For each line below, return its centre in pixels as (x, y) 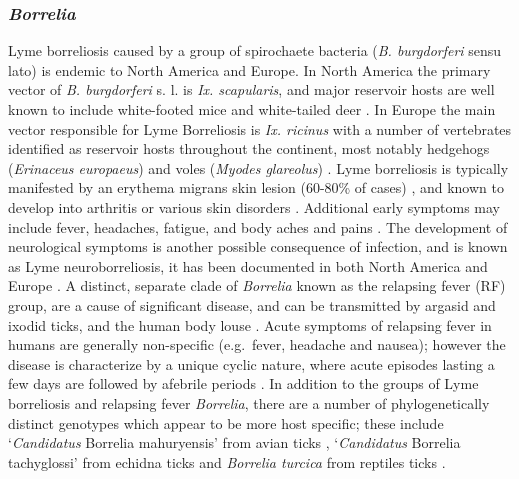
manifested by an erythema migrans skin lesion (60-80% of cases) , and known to (256, 187)
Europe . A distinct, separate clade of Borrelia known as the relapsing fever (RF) (257, 285)
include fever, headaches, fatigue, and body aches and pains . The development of (258, 226)
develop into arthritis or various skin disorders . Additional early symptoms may (254, 206)
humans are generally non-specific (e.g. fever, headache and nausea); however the (257, 344)
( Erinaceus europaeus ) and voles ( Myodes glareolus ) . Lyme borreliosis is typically (258, 167)
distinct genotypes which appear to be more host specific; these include (226, 422)
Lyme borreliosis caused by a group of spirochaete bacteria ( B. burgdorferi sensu (255, 50)
